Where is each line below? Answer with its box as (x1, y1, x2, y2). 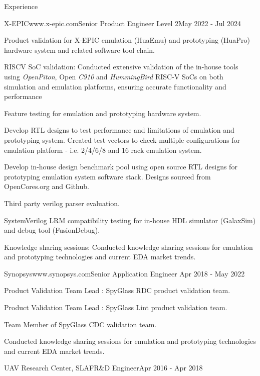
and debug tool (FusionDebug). (4, 225, 100, 235)
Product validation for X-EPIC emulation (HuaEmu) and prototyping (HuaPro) (4, 35, 250, 45)
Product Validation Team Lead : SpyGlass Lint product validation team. (4, 302, 227, 313)
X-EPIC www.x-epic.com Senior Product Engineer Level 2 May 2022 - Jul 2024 (4, 18, 241, 28)
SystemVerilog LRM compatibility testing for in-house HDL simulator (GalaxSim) (4, 215, 256, 225)
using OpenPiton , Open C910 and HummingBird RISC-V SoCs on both (4, 71, 223, 81)
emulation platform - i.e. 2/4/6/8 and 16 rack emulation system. (4, 144, 202, 155)
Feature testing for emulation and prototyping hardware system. (4, 108, 201, 118)
